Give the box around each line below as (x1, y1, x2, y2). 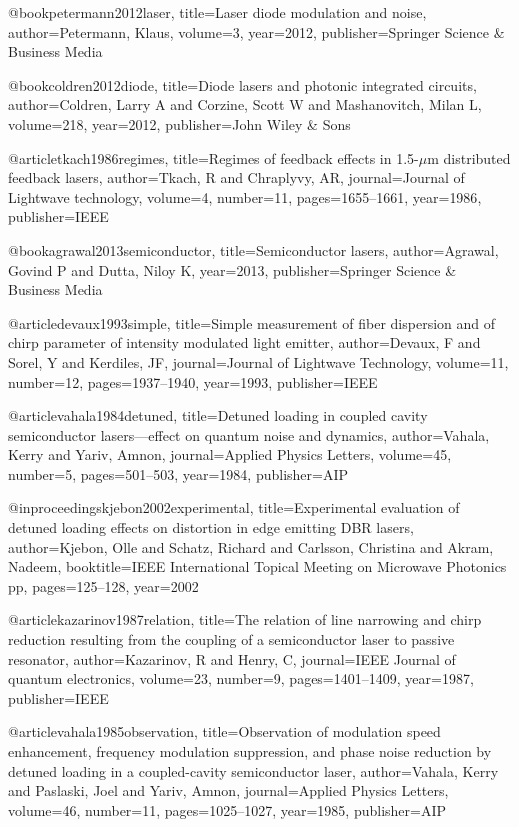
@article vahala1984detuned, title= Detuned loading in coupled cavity (8, 405, 428, 426)
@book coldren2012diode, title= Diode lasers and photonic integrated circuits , (8, 74, 477, 95)
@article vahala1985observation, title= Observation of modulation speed (8, 721, 441, 742)
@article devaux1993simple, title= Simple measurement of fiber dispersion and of (8, 312, 496, 333)
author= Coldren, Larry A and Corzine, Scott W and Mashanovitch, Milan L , (8, 94, 482, 115)
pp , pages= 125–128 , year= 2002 (8, 575, 199, 596)
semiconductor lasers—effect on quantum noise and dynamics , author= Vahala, (8, 424, 490, 445)
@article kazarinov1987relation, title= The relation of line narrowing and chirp (8, 609, 482, 630)
